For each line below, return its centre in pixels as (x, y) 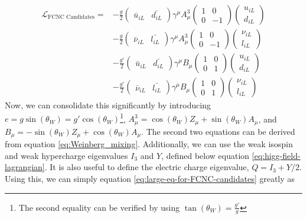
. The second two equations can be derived (218, 131)
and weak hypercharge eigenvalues (66, 155)
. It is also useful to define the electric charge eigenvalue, (147, 167)
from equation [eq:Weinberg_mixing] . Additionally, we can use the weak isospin (149, 144)
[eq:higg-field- (276, 155)
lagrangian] (25, 167)
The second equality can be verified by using (99, 207)
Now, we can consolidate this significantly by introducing (108, 105)
